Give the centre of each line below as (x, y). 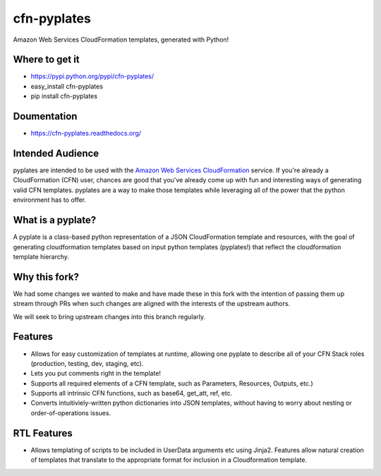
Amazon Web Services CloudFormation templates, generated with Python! (121, 40)
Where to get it (47, 60)
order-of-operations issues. (71, 412)
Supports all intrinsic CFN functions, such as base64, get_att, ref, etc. (132, 393)
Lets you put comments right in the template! (96, 374)
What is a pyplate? (55, 220)
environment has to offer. (50, 200)
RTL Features (43, 433)
